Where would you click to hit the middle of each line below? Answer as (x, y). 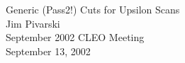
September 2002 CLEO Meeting (75, 37)
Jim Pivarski (33, 23)
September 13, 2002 (48, 51)
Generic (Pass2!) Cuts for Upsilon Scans (93, 9)
